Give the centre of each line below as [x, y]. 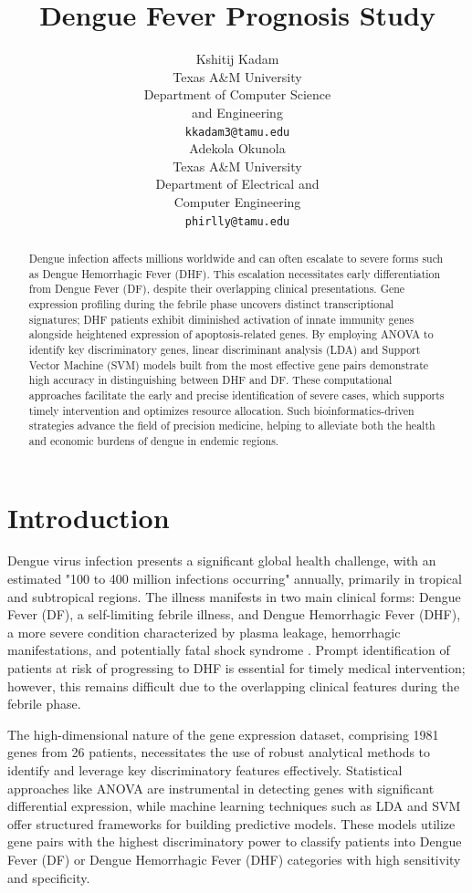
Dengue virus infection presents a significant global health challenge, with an [222, 561]
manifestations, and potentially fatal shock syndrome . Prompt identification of [229, 650]
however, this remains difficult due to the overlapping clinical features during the [234, 685]
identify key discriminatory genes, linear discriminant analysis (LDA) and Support [225, 349]
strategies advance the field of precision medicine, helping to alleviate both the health [232, 426]
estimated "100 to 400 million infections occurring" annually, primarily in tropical [235, 579]
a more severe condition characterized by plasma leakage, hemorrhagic [204, 632]
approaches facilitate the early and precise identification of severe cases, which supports [236, 395]
